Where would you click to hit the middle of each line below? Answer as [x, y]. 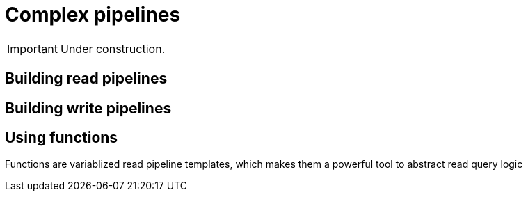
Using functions [62, 138]
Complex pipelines [93, 15]
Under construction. [113, 48]
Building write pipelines [88, 108]
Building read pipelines [86, 79]
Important [32, 48]
